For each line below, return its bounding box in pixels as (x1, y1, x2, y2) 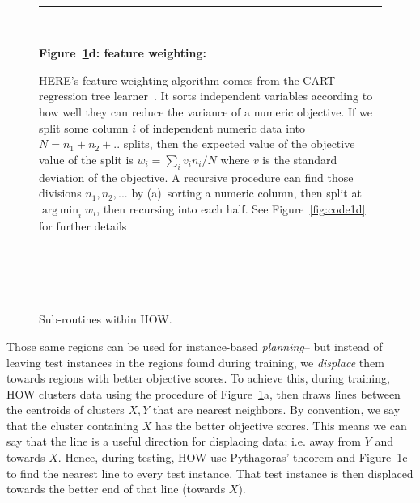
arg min (41, 204, 79, 216)
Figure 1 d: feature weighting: (39, 44, 206, 61)
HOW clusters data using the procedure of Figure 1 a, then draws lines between (6, 385, 401, 402)
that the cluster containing (6, 416, 139, 433)
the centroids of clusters (6, 401, 125, 418)
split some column (39, 119, 129, 136)
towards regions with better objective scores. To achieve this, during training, (6, 370, 390, 387)
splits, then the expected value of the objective (123, 135, 355, 152)
